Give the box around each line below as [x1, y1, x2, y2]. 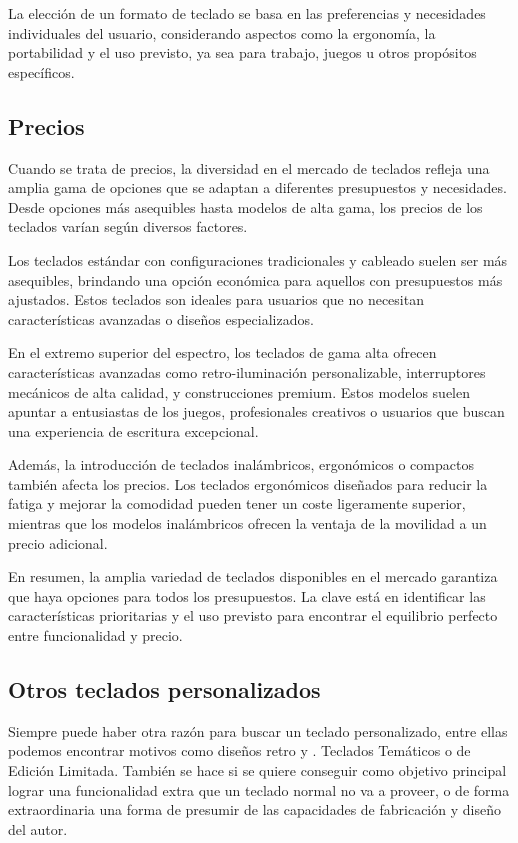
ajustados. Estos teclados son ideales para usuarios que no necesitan [8, 289, 424, 310]
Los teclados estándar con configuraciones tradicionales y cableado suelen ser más [8, 249, 508, 270]
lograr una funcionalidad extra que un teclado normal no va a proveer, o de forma [8, 779, 510, 800]
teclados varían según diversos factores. [8, 216, 248, 237]
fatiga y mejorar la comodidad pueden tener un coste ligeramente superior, [8, 493, 466, 514]
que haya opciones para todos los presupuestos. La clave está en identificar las [8, 585, 486, 606]
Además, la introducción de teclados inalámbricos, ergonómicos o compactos [8, 454, 474, 475]
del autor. [8, 818, 68, 839]
